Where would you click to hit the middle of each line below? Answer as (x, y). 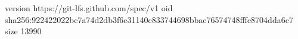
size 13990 (23, 31)
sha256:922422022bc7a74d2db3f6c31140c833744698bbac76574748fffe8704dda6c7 (149, 19)
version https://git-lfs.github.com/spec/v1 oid (89, 8)
